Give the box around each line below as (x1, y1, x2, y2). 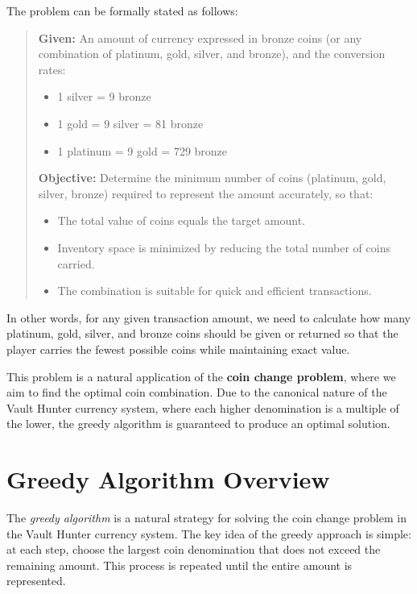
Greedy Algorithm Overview (6, 463, 330, 496)
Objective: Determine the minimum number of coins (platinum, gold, (38, 169, 386, 186)
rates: (38, 60, 66, 77)
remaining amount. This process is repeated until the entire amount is (6, 556, 353, 573)
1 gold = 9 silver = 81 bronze (57, 114, 204, 131)
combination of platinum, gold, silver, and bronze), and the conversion (38, 45, 386, 62)
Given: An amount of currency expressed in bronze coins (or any (38, 29, 362, 46)
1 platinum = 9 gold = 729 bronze (57, 142, 228, 159)
